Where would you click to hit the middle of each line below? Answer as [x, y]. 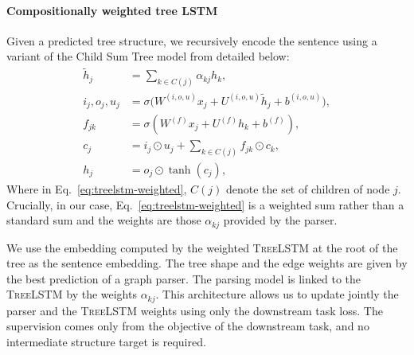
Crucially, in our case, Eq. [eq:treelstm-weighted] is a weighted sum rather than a [205, 204]
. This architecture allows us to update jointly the [277, 294]
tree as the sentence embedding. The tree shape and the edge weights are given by [207, 263]
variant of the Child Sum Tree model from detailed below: [148, 56]
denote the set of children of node [308, 188]
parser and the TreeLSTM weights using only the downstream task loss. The [195, 310]
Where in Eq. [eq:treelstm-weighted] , [97, 188]
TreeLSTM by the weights [72, 294]
